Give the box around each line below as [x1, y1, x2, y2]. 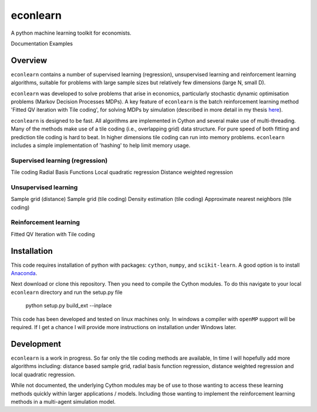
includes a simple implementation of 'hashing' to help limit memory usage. [11, 142, 191, 149]
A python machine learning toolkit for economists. [11, 29, 131, 36]
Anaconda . [11, 270, 38, 277]
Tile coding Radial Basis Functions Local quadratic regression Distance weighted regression [11, 169, 233, 176]
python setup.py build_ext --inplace [25, 302, 112, 309]
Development [11, 339, 62, 349]
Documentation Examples [11, 40, 73, 47]
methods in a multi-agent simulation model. [11, 398, 116, 405]
